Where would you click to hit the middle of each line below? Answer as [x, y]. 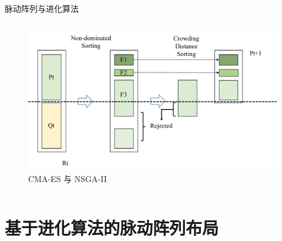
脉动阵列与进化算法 [42, 8]
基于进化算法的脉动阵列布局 [112, 227]
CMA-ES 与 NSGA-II [68, 179]
